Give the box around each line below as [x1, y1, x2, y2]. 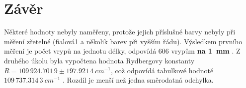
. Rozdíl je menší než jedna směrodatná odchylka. [62, 75, 214, 85]
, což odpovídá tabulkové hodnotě [110, 65, 214, 75]
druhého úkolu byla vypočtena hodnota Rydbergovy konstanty [4, 55, 195, 65]
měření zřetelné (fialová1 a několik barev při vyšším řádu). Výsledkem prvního [4, 36, 243, 46]
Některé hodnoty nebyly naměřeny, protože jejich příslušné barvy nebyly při [4, 27, 236, 37]
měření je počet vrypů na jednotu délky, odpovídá [4, 46, 157, 56]
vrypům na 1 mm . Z [171, 46, 241, 56]
